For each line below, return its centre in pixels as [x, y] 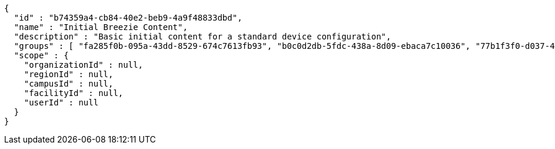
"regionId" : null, [69, 74]
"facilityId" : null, [74, 93]
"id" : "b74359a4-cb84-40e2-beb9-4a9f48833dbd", [128, 18]
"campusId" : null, [69, 84]
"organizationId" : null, [84, 65]
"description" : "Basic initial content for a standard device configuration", [202, 37]
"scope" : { [41, 55]
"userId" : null [61, 102]
